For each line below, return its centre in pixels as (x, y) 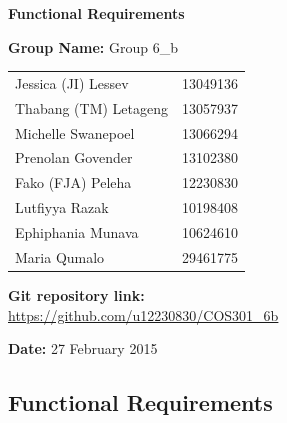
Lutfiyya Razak (62, 207)
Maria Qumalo (60, 256)
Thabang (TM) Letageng (92, 107)
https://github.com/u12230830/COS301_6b (143, 314)
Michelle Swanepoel (75, 132)
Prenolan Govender (74, 157)
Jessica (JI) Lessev (72, 82)
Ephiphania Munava (77, 232)
